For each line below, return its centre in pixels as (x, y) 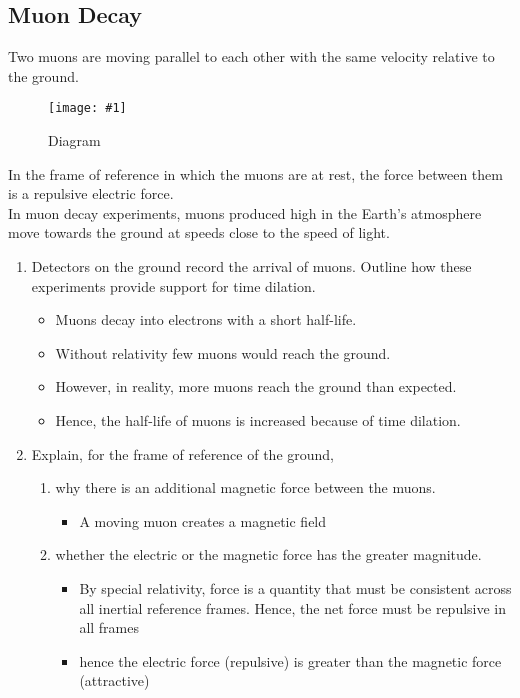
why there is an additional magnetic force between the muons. (245, 487)
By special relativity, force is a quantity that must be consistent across (295, 587)
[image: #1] (87, 108)
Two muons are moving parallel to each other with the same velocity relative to (251, 56)
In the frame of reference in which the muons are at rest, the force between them (255, 173)
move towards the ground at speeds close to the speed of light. (199, 232)
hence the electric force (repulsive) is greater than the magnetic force (290, 660)
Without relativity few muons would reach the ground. (223, 352)
